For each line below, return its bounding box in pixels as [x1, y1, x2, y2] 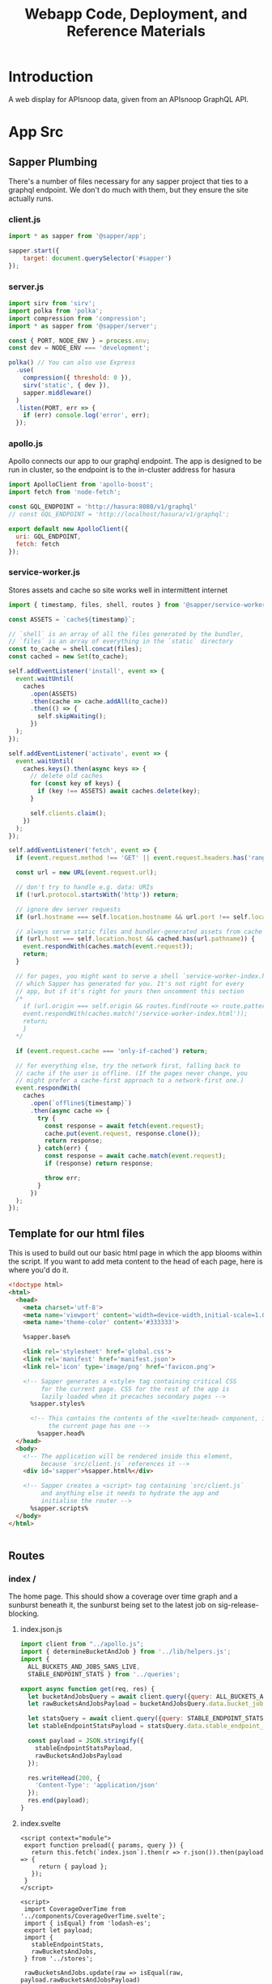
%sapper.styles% [29, 1400, 85, 1408]
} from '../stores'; [23, 1954, 93, 1963]
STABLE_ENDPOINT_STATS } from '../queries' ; [28, 1670, 181, 1678]
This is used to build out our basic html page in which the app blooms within [8, 1248, 262, 1258]
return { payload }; [38, 1863, 108, 1871]
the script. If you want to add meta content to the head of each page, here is [8, 1256, 263, 1267]
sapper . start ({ [8, 247, 60, 255]
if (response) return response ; [44, 1159, 154, 1167]
